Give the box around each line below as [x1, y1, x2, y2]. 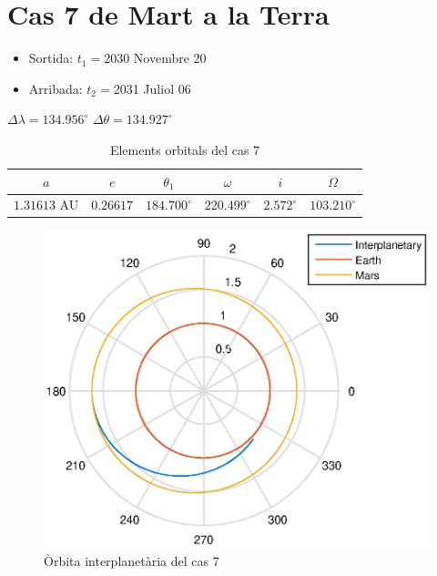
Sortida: [28, 48, 74, 67]
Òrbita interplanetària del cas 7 [44, 550, 219, 570]
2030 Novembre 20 [104, 48, 207, 67]
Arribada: [28, 78, 83, 98]
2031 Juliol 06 [113, 78, 191, 98]
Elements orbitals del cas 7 [109, 139, 260, 159]
